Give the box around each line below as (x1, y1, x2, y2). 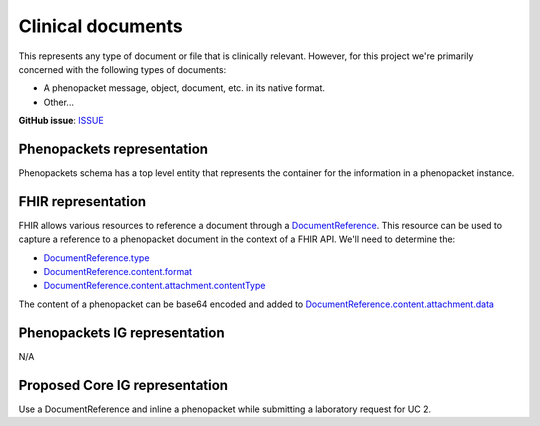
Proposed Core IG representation (18, 376, 229, 394)
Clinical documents (18, 15, 184, 37)
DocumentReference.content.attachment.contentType (43, 280, 266, 292)
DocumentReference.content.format (43, 266, 193, 278)
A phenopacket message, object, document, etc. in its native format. (43, 82, 325, 94)
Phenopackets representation (18, 140, 209, 157)
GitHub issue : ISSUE (18, 115, 104, 127)
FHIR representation (18, 193, 147, 210)
